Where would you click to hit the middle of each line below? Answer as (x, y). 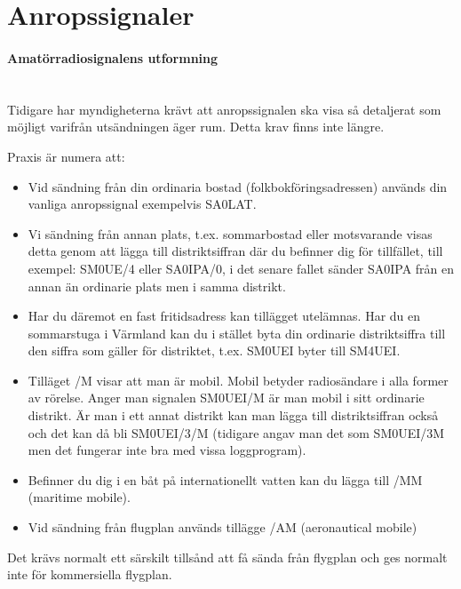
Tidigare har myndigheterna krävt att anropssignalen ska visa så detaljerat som (224, 109)
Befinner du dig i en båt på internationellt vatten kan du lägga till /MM (225, 479)
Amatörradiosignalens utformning (113, 57)
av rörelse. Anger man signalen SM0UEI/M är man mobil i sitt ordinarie (226, 398)
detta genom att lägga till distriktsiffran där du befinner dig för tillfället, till (235, 251)
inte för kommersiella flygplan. (90, 574)
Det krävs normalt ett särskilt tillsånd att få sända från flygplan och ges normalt (227, 557)
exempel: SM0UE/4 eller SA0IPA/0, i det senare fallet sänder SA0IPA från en (241, 268)
